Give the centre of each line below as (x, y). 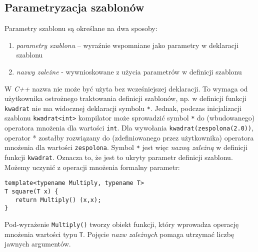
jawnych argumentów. (38, 244)
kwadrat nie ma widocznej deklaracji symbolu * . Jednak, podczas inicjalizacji (123, 108)
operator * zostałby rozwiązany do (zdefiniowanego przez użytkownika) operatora (129, 137)
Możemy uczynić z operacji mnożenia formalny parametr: (92, 167)
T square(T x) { (31, 191)
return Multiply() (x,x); (58, 200)
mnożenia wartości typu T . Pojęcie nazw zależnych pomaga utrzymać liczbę (119, 234)
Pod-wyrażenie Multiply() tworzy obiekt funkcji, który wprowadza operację (122, 224)
